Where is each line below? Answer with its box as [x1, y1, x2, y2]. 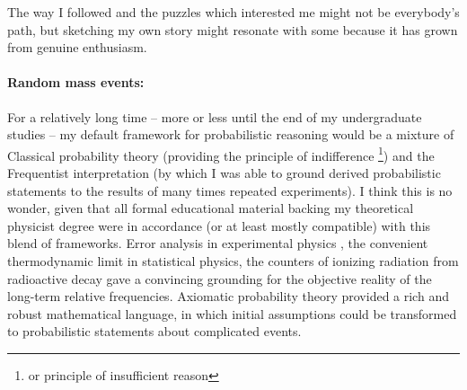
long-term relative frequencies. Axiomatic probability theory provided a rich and [7, 287, 449, 306]
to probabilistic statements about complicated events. [7, 322, 302, 341]
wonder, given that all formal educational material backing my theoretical [7, 199, 414, 217]
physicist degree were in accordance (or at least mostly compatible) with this [7, 216, 431, 235]
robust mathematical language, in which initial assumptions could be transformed [7, 304, 457, 323]
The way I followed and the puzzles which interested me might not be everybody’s [7, 3, 460, 21]
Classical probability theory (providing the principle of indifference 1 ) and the [7, 143, 435, 164]
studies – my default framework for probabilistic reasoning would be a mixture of [7, 125, 454, 144]
